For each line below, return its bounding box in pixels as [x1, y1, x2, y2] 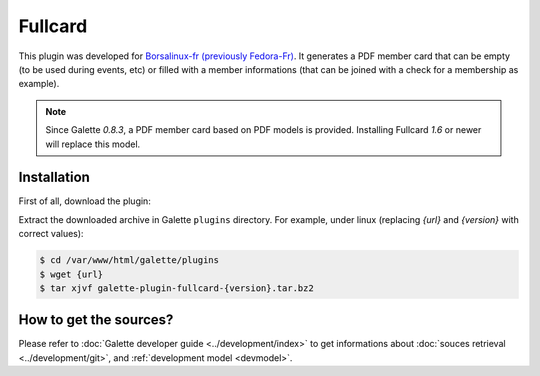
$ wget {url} [39, 268, 104, 280]
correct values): [18, 228, 84, 240]
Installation [18, 169, 90, 186]
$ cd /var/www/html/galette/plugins [39, 255, 220, 266]
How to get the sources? [18, 311, 174, 329]
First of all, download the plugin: [18, 195, 152, 207]
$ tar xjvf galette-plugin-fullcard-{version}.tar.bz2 [39, 282, 314, 294]
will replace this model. [45, 138, 141, 150]
